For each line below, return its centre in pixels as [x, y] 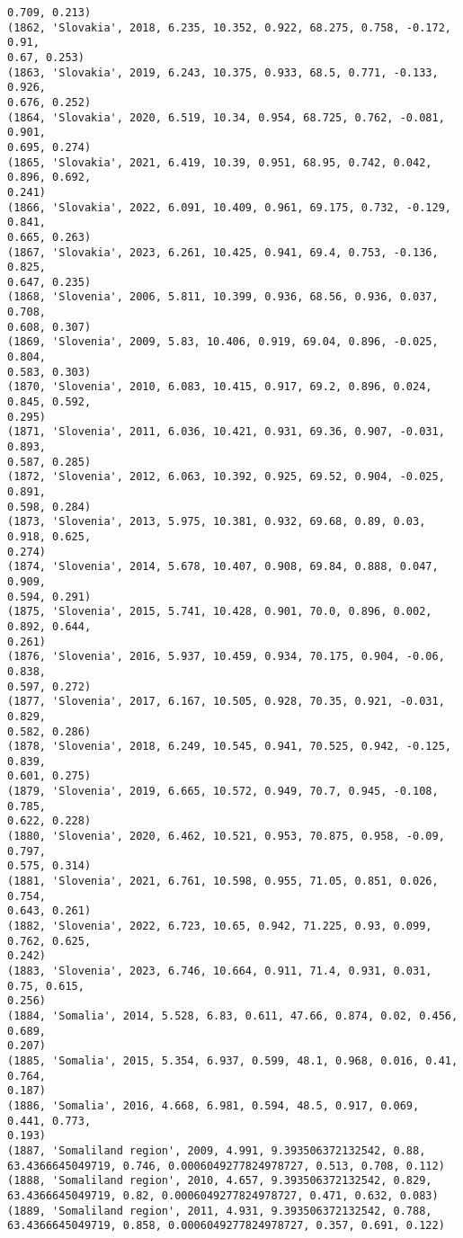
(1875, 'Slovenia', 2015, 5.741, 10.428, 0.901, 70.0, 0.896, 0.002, [220, 612]
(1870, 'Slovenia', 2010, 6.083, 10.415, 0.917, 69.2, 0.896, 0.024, [220, 387]
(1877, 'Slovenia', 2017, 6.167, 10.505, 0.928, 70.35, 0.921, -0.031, [226, 702]
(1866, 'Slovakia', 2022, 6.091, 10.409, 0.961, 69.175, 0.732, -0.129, [229, 207]
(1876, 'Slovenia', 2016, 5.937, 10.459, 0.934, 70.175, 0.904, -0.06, [226, 657]
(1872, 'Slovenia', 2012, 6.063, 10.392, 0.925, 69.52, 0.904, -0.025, [226, 477]
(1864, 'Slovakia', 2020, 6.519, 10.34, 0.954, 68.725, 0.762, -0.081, [226, 117]
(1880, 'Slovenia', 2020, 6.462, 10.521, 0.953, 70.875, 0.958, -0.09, [226, 837]
